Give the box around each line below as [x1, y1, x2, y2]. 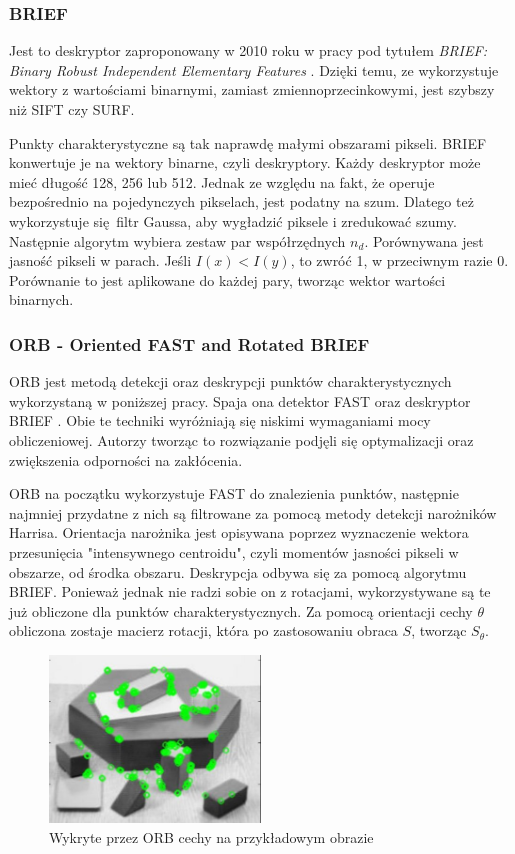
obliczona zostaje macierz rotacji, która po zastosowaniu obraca [9, 620, 398, 641]
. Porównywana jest [364, 230, 484, 251]
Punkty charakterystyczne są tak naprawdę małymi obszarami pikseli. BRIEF [9, 132, 487, 153]
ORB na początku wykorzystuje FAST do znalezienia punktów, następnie [9, 483, 459, 504]
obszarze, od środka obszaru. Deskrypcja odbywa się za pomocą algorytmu [9, 561, 467, 582]
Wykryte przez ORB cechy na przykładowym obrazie [49, 826, 374, 847]
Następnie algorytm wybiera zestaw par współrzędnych [9, 230, 346, 251]
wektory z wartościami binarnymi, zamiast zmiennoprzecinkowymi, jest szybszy [9, 79, 495, 100]
